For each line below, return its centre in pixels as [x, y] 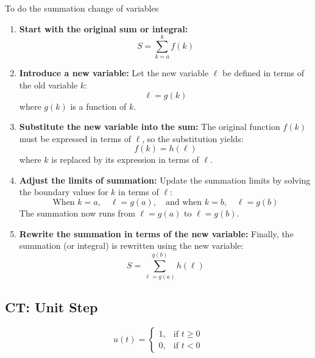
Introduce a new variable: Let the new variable [114, 73]
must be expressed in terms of [75, 138]
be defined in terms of [264, 73]
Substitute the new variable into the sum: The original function [150, 127]
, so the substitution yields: [193, 138]
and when [184, 203]
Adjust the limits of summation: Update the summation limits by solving [165, 180]
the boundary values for [64, 192]
